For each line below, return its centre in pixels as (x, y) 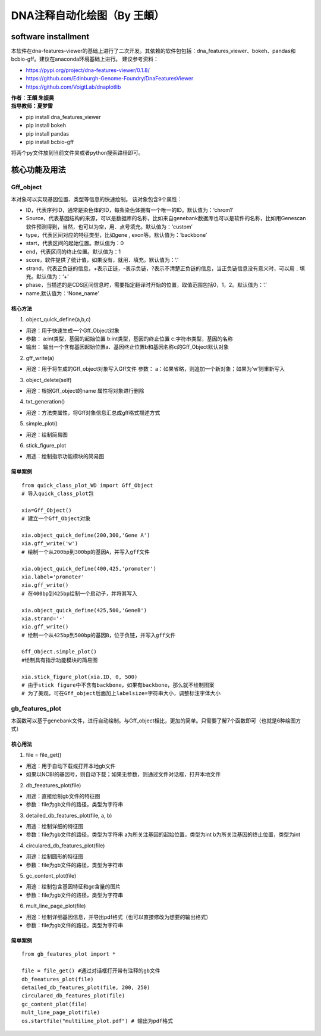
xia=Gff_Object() (47, 510)
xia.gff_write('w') (50, 544)
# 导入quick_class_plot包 (58, 494)
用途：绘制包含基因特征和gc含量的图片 (73, 887)
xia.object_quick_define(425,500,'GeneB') (84, 610)
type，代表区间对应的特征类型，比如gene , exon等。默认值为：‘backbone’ (117, 235)
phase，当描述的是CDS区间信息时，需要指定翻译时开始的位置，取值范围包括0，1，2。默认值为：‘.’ (146, 285)
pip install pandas (48, 133)
